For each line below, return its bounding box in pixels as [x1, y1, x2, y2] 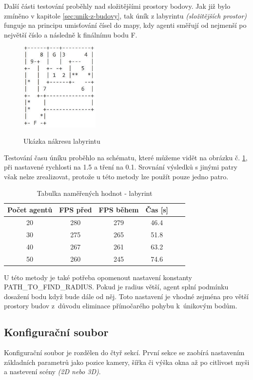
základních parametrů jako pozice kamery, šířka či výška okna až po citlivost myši [4, 357, 250, 367]
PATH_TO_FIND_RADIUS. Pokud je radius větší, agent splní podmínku [4, 282, 229, 292]
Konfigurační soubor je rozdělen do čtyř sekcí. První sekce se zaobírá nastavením [4, 347, 245, 358]
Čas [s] [145, 205, 168, 215]
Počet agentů [7, 205, 53, 215]
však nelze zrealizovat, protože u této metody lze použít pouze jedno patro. [4, 171, 229, 181]
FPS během [98, 205, 139, 215]
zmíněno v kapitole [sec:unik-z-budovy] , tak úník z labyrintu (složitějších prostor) [4, 10, 247, 20]
